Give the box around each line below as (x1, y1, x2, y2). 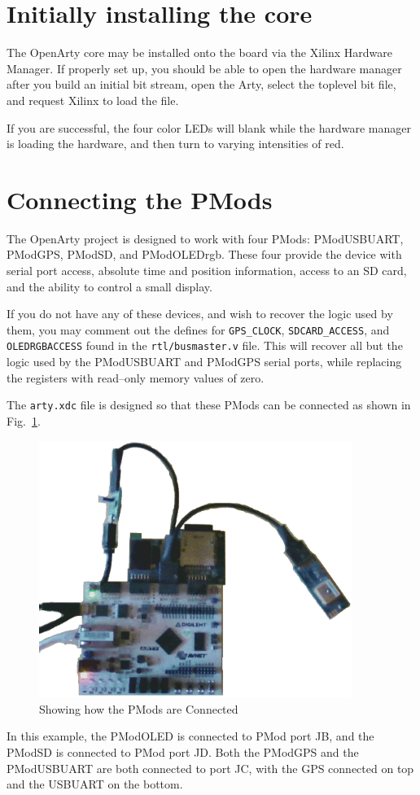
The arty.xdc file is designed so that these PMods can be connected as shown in (7, 396, 411, 413)
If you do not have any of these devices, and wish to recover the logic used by (7, 305, 393, 322)
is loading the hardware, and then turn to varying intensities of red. (7, 135, 344, 152)
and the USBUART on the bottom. (7, 775, 183, 793)
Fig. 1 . (7, 412, 41, 429)
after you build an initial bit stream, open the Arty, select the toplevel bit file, (7, 76, 396, 93)
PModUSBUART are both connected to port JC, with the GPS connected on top (7, 759, 414, 776)
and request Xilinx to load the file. (7, 91, 179, 108)
